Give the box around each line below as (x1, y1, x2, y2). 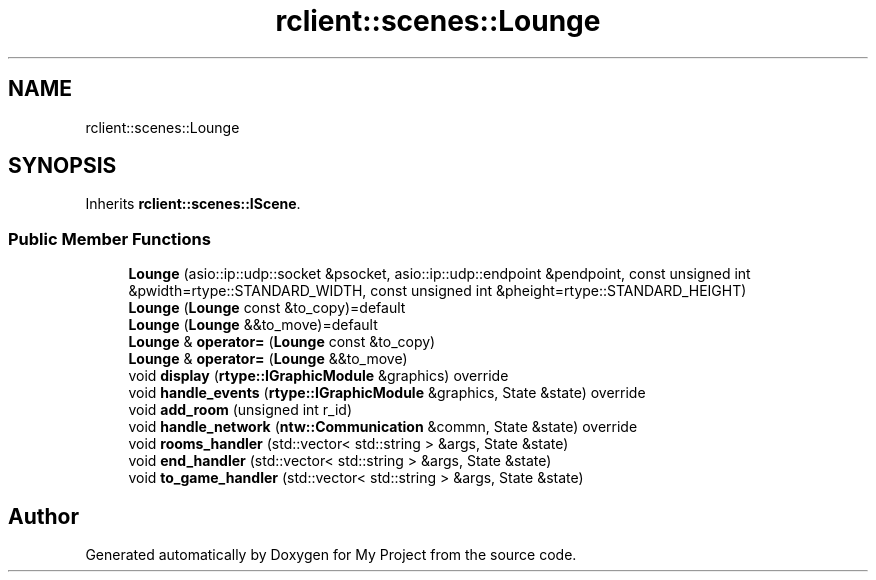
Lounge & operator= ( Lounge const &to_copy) (128, 333, 436, 351)
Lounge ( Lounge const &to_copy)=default (128, 299, 406, 317)
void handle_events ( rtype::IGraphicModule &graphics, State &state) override (128, 384, 646, 402)
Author (8, 503, 79, 529)
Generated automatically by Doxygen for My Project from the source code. (85, 546, 577, 564)
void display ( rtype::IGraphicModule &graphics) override (128, 367, 509, 385)
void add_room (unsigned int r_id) (128, 401, 353, 419)
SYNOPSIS (8, 153, 117, 179)
